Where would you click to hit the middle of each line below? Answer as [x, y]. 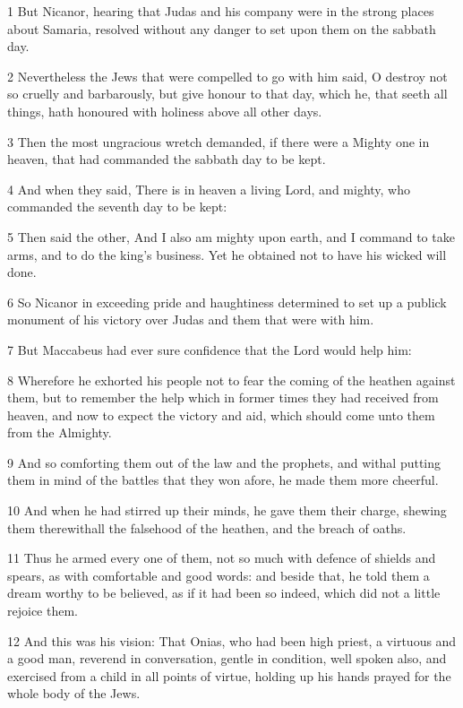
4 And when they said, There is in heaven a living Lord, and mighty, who [209, 189]
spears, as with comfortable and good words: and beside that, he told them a [219, 575]
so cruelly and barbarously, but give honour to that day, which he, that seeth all [227, 94]
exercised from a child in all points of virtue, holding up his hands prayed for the [229, 675]
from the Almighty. [60, 432]
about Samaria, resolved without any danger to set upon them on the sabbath [222, 28]
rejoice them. [43, 611]
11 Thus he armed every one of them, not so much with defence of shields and [222, 558]
